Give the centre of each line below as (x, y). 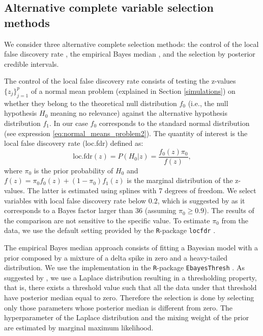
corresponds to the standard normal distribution (174, 123)
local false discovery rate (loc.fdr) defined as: (74, 143)
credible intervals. (32, 63)
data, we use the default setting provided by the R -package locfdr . (110, 230)
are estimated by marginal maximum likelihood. (79, 327)
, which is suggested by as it (201, 200)
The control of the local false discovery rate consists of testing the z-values (120, 81)
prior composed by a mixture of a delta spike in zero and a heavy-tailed (116, 257)
